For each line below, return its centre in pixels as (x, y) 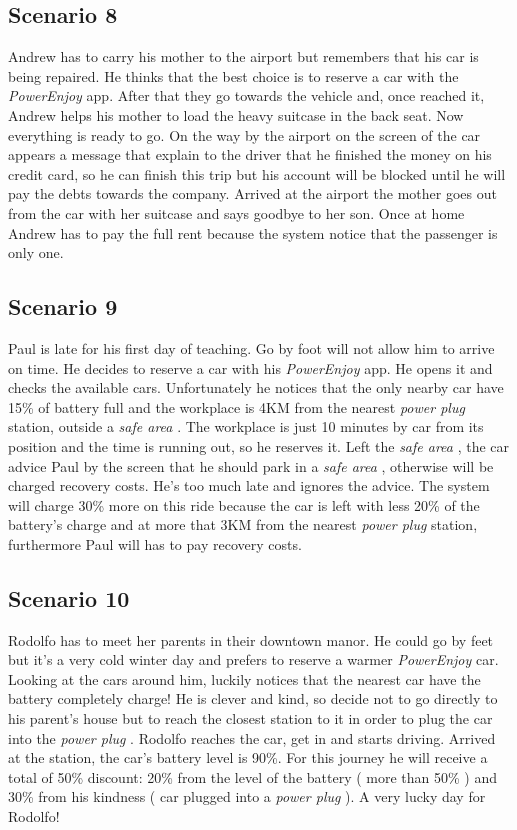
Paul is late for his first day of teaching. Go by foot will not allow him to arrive (251, 347)
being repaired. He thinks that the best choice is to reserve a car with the (233, 75)
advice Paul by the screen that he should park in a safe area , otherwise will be (251, 465)
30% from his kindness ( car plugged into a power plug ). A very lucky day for (247, 796)
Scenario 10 (69, 597)
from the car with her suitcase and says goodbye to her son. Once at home (236, 212)
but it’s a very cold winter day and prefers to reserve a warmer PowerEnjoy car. (253, 659)
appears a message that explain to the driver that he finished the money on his (250, 154)
